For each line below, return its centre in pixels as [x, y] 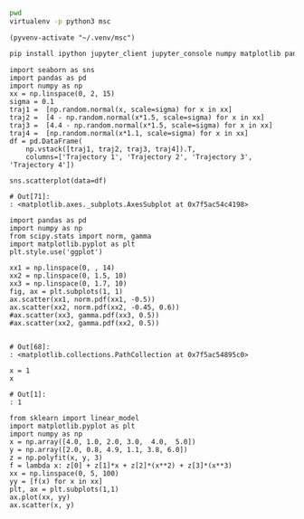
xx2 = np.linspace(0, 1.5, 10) [68, 276]
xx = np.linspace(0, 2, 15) [62, 94]
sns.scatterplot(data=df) [58, 181]
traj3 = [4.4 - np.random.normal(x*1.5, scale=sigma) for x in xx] [141, 125]
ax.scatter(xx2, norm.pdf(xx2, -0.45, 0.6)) [95, 307]
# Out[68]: [30, 347]
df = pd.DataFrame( [46, 141]
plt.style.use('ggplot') [56, 252]
